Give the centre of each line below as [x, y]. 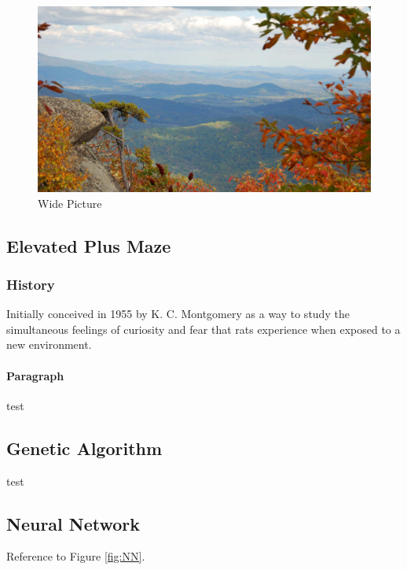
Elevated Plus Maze [89, 245]
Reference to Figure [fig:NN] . [76, 556]
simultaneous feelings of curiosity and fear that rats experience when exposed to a [203, 329]
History [31, 284]
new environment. [49, 344]
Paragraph [35, 375]
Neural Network [73, 523]
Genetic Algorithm [84, 448]
